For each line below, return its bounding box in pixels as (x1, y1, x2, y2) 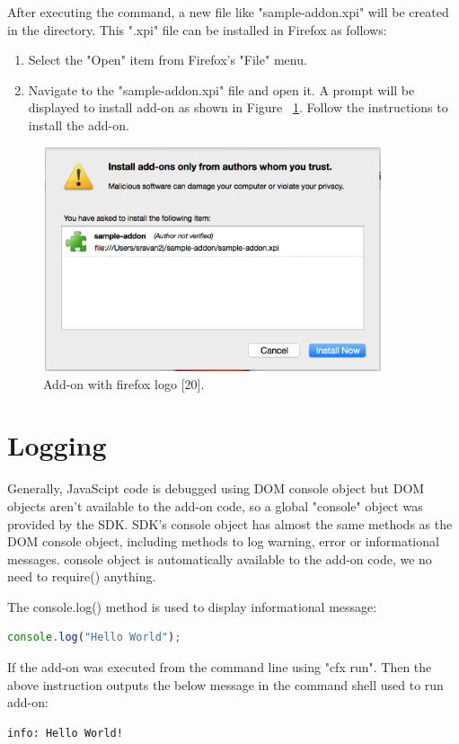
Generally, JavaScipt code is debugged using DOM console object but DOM (7, 479, 425, 498)
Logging (7, 427, 107, 464)
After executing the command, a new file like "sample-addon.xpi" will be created (7, 3, 449, 21)
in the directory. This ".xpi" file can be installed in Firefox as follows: (7, 20, 387, 39)
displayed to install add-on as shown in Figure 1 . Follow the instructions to (28, 98, 448, 117)
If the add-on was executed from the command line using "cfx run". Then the (7, 658, 432, 677)
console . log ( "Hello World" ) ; (7, 631, 181, 644)
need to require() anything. (7, 567, 156, 586)
